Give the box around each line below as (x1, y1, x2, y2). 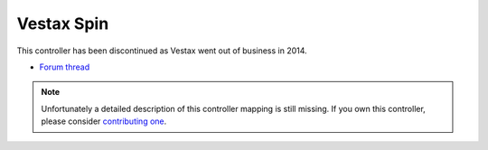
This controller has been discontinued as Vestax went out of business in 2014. (16, 45, 307, 56)
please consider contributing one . (41, 116, 167, 127)
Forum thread (39, 61, 90, 72)
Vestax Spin (16, 14, 109, 33)
